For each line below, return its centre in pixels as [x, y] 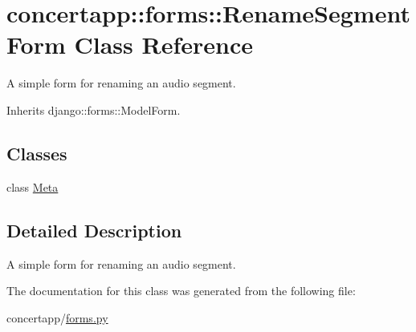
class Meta [33, 186]
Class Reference [163, 45]
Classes [37, 153]
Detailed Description [94, 230]
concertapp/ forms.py [57, 317]
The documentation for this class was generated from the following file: [181, 291]
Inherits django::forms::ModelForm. [94, 109]
